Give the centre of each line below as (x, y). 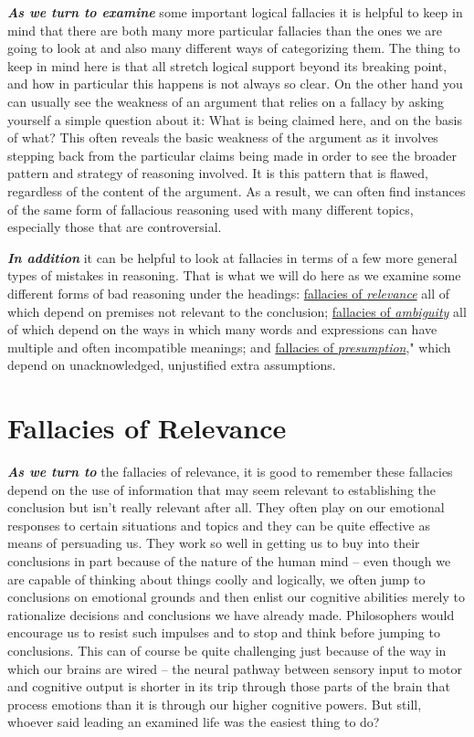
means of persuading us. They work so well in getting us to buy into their (214, 543)
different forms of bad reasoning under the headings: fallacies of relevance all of (228, 293)
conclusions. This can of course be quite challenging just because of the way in (227, 650)
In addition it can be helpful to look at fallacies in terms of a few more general (232, 257)
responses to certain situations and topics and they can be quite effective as (219, 525)
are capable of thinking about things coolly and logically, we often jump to (216, 579)
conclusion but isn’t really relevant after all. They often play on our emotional (226, 507)
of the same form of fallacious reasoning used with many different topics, (211, 209)
